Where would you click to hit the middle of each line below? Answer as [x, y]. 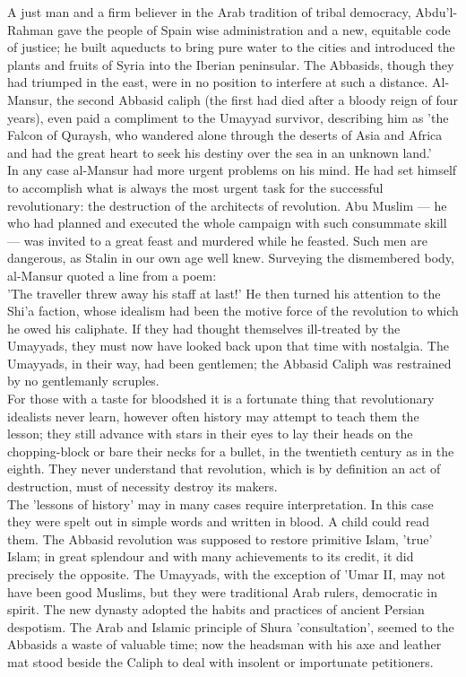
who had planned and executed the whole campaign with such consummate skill [227, 223]
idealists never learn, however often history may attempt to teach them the [213, 416]
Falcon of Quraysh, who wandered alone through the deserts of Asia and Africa [225, 135]
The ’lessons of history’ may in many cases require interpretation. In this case [220, 503]
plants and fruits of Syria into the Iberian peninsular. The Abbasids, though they [231, 64]
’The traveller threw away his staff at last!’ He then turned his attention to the [224, 293]
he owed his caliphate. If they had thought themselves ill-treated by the [204, 328]
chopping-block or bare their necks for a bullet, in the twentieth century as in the [231, 451]
